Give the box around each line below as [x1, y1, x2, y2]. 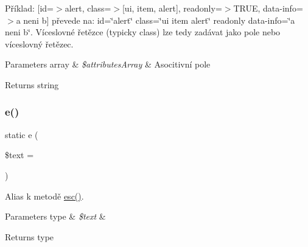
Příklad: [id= [5, 2, 54, 14]
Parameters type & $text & [5, 210, 106, 223]
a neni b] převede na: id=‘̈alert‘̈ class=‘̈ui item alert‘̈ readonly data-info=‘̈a [16, 13, 295, 26]
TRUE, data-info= [233, 2, 303, 14]
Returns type [5, 230, 54, 243]
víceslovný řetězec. [5, 37, 74, 50]
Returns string [5, 78, 59, 91]
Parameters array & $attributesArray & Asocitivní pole [5, 58, 211, 71]
